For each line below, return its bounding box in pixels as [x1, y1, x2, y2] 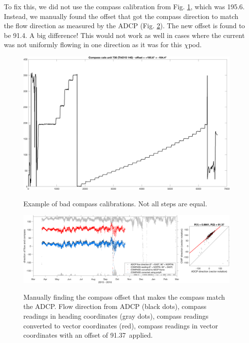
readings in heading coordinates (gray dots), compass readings [23, 311, 209, 321]
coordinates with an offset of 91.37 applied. [23, 330, 153, 340]
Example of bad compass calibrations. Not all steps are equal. [23, 198, 207, 208]
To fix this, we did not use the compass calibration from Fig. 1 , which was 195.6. [4, 1, 245, 11]
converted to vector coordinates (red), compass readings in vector [23, 320, 218, 330]
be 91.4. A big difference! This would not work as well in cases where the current [4, 30, 245, 40]
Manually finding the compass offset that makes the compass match [23, 291, 225, 302]
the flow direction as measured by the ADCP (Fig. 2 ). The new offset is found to [4, 20, 245, 31]
